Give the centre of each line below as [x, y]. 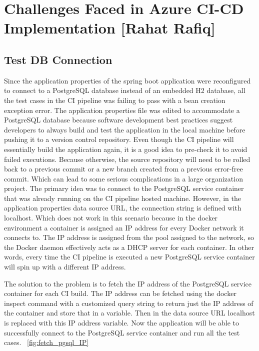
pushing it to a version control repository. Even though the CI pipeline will [119, 139]
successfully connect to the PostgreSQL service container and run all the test [122, 332]
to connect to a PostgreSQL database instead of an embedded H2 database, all [125, 90]
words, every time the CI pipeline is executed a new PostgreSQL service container [129, 257]
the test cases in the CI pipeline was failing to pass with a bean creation [115, 100]
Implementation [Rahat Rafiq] [110, 28]
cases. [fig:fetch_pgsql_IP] [46, 342]
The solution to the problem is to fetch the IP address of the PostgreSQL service [128, 283]
